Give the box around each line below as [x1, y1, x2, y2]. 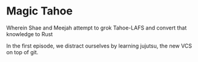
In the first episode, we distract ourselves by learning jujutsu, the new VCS [6, 42, 193, 49]
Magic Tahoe [6, 4, 73, 18]
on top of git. [6, 48, 39, 55]
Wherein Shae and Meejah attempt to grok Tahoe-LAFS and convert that [6, 24, 187, 31]
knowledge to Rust [6, 30, 53, 37]
